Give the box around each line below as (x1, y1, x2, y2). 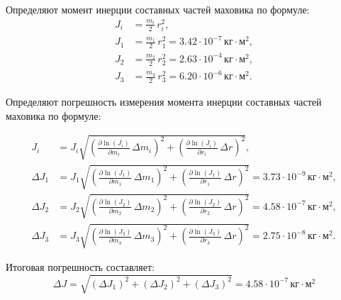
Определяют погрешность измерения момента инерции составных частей (6, 94, 322, 109)
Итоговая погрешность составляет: (6, 260, 155, 274)
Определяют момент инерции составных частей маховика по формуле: (6, 2, 310, 16)
